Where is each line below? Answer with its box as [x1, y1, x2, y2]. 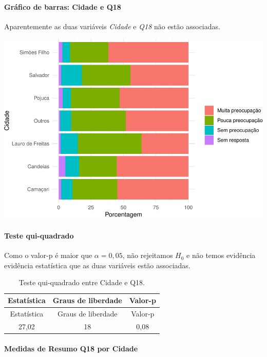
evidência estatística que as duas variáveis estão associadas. [4, 260, 190, 270]
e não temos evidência [186, 250, 256, 261]
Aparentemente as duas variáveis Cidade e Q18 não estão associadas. [4, 21, 220, 31]
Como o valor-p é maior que [4, 250, 92, 261]
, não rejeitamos [122, 250, 173, 261]
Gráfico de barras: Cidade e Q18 [4, 1, 121, 12]
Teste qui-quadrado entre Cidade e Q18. [18, 277, 145, 288]
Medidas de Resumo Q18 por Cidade [4, 343, 138, 354]
